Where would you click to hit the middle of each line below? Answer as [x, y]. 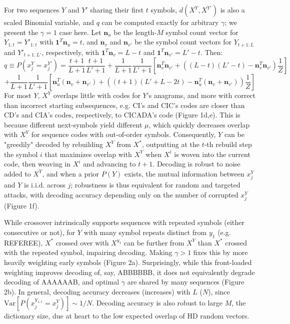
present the [21, 32]
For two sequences [32, 9]
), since [219, 291]
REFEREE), [23, 242]
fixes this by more [220, 252]
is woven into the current [212, 154]
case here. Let [80, 32]
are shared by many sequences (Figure [186, 282]
